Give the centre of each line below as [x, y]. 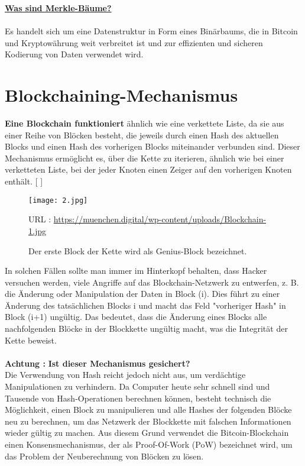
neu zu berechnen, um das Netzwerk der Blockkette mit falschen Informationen [148, 421]
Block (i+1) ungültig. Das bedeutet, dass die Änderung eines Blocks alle [136, 317]
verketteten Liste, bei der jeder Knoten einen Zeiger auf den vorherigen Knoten [148, 169]
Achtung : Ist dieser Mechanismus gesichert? [98, 363]
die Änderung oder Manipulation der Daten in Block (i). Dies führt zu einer [142, 294]
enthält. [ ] [24, 181]
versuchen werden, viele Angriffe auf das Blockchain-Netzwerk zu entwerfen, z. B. [152, 282]
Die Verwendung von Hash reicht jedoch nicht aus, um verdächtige [125, 375]
